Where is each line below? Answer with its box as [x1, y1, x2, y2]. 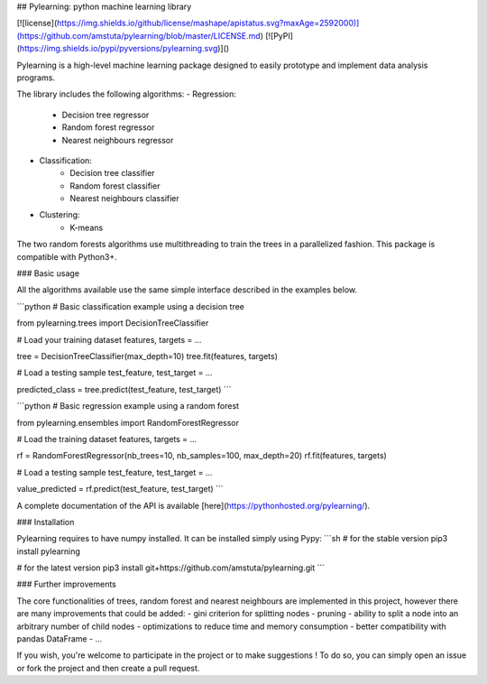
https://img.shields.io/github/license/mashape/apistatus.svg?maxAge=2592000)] [57, 18, 360, 29]
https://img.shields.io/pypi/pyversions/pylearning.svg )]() [19, 43, 230, 54]
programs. [16, 72, 56, 83]
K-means [69, 222, 104, 233]
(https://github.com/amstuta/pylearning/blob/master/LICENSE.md [16, 30, 261, 41]
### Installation [16, 516, 75, 527]
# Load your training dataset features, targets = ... [16, 334, 202, 345]
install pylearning [16, 546, 81, 557]
